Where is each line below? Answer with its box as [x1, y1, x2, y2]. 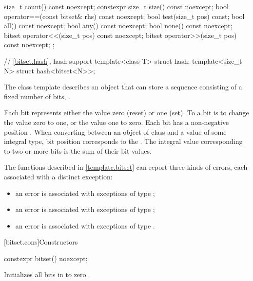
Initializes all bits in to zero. [4, 269, 88, 280]
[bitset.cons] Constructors [4, 237, 78, 247]
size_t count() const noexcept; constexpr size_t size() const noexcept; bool [4, 1, 229, 11]
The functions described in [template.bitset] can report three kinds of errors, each [4, 162, 248, 172]
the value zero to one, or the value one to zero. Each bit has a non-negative [4, 117, 229, 127]
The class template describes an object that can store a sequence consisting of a [4, 82, 242, 92]
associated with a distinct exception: [4, 171, 113, 181]
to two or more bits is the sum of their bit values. [4, 145, 152, 156]
